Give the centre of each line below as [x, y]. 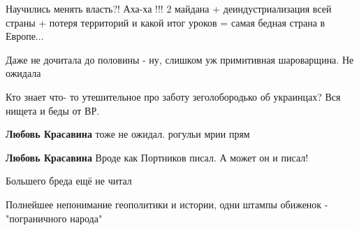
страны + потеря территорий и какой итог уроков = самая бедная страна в [166, 22]
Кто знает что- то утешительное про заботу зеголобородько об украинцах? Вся [173, 96]
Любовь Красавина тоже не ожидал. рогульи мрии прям [128, 134]
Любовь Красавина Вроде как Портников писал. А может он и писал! [157, 157]
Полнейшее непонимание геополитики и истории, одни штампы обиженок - [167, 204]
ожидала [23, 73]
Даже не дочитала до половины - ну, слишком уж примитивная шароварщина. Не [180, 59]
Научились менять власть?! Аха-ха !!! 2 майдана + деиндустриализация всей [169, 8]
